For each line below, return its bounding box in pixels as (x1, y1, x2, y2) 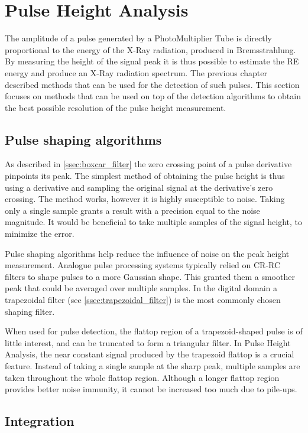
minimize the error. (5, 227, 74, 240)
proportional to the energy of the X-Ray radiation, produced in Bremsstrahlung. (5, 43, 296, 56)
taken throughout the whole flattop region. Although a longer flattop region (5, 371, 280, 383)
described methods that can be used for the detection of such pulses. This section (5, 78, 300, 90)
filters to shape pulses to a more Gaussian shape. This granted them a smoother (5, 270, 295, 282)
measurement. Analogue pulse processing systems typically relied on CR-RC (5, 259, 281, 271)
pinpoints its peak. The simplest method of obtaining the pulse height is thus (5, 170, 285, 182)
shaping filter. (5, 305, 55, 317)
